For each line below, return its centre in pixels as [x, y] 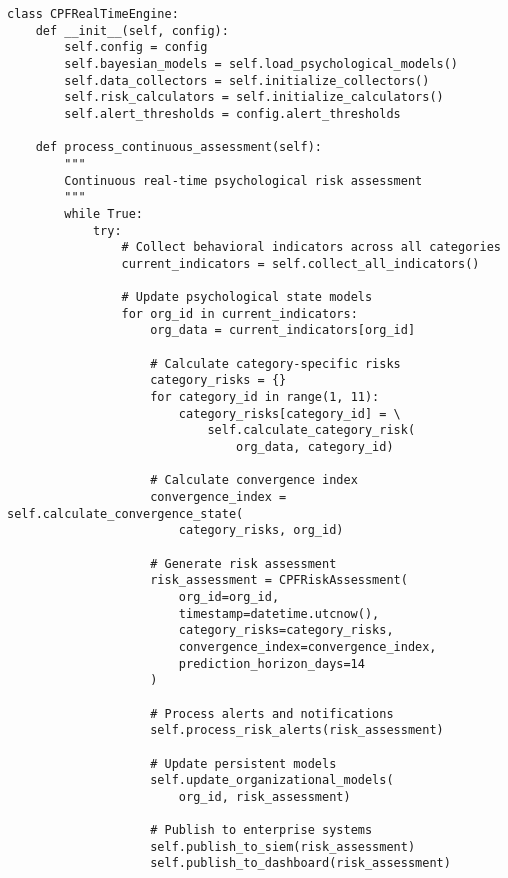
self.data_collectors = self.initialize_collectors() [247, 80]
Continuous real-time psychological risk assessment [243, 180]
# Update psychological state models [247, 297]
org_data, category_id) [315, 447]
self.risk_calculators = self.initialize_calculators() [254, 97]
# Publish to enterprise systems [261, 830]
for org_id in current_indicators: [239, 313]
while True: [104, 213]
